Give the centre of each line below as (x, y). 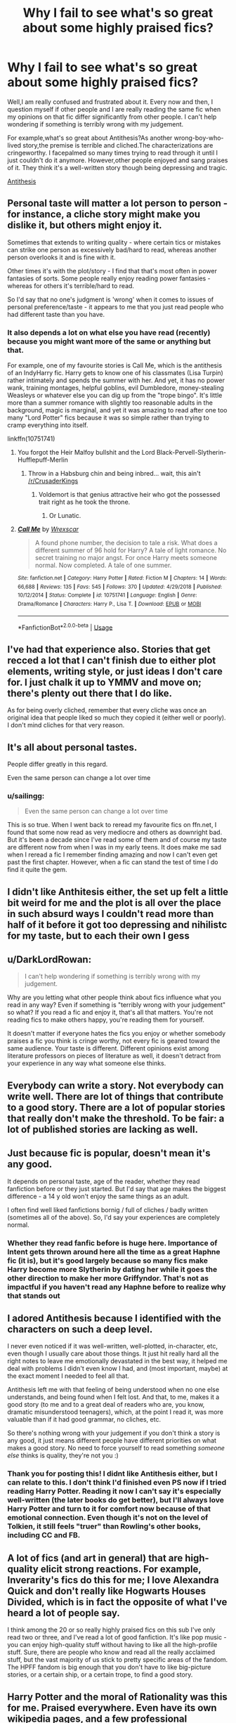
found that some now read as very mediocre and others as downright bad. (115, 832)
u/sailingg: (26, 795)
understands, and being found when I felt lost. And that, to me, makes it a (113, 1397)
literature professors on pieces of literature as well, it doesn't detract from (114, 1056)
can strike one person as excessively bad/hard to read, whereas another (112, 249)
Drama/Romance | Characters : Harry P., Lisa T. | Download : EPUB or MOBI (109, 604)
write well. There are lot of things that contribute (116, 1097)
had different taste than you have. (56, 314)
